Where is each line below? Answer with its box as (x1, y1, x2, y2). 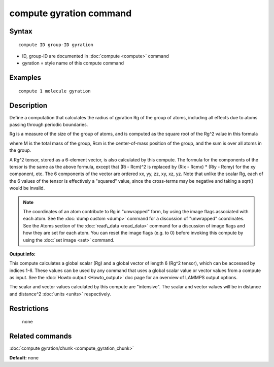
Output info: (9, 251, 36, 257)
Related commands (9, 332, 72, 341)
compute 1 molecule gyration (18, 88, 91, 94)
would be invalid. (9, 185, 45, 191)
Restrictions (9, 304, 49, 313)
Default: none (9, 354, 39, 360)
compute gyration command (9, 8, 132, 19)
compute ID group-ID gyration (18, 42, 94, 48)
